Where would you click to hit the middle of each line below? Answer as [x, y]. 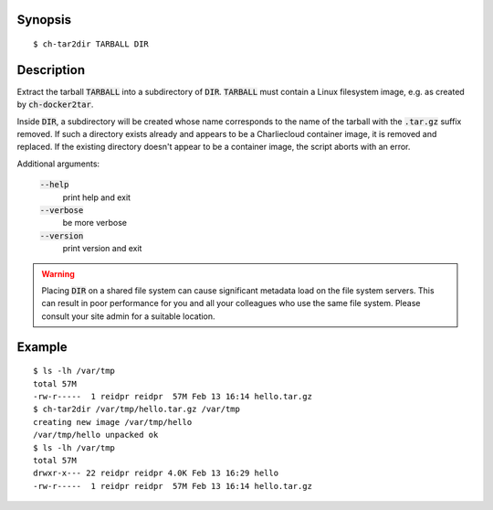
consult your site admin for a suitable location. [128, 316]
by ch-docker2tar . [55, 104]
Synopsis [44, 20]
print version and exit [102, 249]
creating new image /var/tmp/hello [113, 422]
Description [51, 70]
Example [42, 347]
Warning [58, 273]
